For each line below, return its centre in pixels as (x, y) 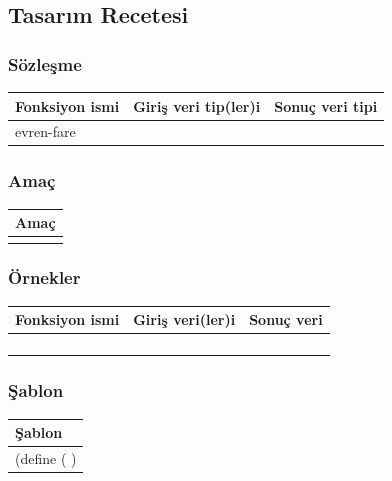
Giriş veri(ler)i (184, 319)
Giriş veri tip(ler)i (197, 105)
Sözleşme (45, 63)
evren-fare (45, 131)
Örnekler (44, 277)
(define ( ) (46, 457)
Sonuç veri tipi (326, 105)
